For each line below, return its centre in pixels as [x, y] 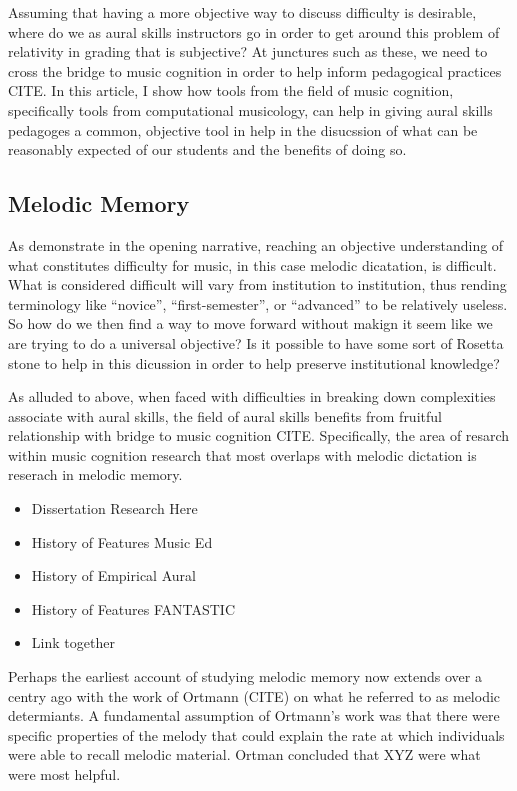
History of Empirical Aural [113, 575]
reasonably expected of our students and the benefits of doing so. [207, 149]
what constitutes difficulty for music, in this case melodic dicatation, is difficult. [252, 264]
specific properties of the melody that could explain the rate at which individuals [256, 734]
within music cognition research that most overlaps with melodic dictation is [242, 454]
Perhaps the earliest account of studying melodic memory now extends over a [245, 676]
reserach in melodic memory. [95, 474]
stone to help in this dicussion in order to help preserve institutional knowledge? [254, 362]
